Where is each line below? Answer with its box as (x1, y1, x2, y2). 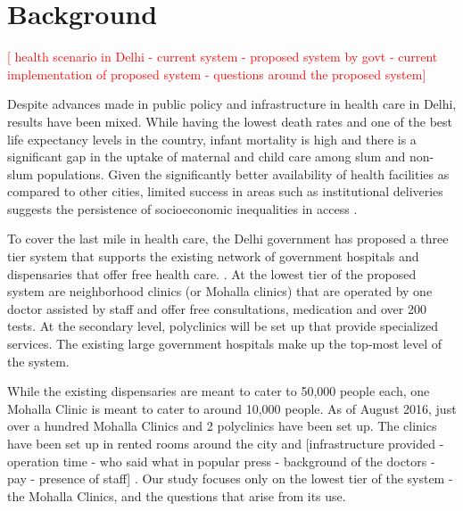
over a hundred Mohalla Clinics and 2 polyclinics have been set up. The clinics (7, 416, 437, 435)
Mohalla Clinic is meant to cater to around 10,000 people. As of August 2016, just (7, 399, 457, 417)
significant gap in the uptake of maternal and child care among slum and (7, 147, 406, 166)
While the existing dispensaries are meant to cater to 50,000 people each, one (7, 382, 430, 400)
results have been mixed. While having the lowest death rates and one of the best (7, 111, 452, 130)
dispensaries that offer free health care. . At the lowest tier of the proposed (7, 264, 417, 283)
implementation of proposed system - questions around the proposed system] (7, 64, 426, 83)
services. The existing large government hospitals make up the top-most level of (7, 334, 442, 353)
